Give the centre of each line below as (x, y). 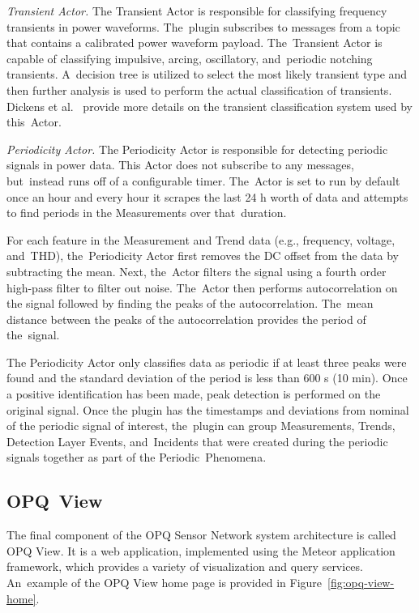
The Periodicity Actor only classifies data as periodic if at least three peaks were (207, 362)
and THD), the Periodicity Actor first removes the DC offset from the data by (203, 255)
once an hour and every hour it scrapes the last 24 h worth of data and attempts (207, 196)
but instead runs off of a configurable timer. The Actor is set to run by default (203, 180)
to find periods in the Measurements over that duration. (147, 213)
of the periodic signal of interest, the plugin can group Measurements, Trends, (201, 426)
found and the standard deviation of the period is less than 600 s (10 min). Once (207, 378)
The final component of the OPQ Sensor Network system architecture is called (201, 535)
